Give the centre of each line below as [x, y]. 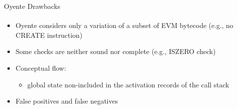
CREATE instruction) [49, 35]
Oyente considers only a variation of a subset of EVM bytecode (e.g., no [124, 25]
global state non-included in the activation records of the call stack [128, 84]
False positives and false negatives [67, 101]
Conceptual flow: [41, 68]
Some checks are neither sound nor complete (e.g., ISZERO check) [116, 51]
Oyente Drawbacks [32, 6]
